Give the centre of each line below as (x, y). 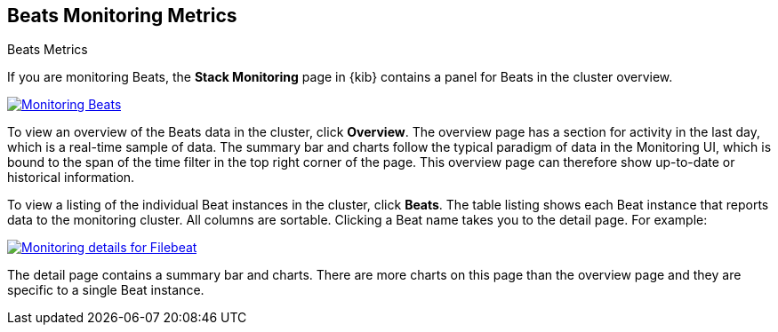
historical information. (71, 178)
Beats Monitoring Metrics (122, 16)
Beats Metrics (48, 50)
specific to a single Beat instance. (106, 290)
